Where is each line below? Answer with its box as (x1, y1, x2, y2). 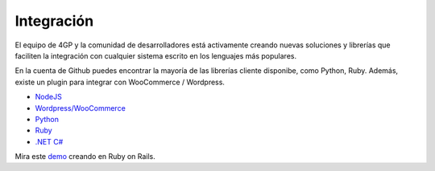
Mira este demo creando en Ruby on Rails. (14, 152, 156, 161)
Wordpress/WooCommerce (35, 103, 126, 112)
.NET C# (35, 136, 64, 146)
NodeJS (35, 92, 62, 102)
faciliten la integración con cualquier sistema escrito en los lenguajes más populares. (14, 51, 297, 60)
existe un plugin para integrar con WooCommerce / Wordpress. (14, 77, 226, 87)
